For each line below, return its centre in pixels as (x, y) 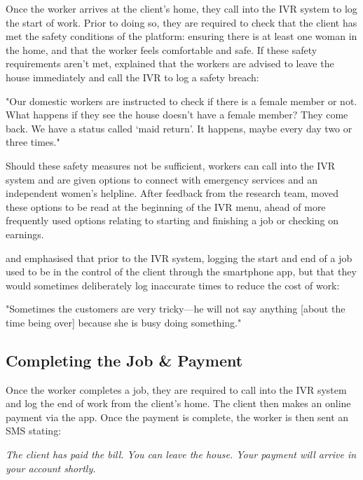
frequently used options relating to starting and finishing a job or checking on (172, 220)
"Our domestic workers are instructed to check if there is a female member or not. (181, 101)
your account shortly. (51, 468)
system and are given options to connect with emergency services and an (162, 179)
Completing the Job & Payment (124, 360)
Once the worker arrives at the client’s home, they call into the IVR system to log (181, 8)
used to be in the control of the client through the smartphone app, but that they (181, 272)
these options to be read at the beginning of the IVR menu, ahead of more (166, 206)
